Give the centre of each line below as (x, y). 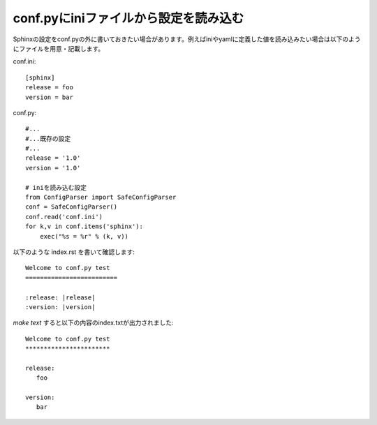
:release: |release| (60, 297)
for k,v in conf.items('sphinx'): (84, 226)
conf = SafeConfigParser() (72, 207)
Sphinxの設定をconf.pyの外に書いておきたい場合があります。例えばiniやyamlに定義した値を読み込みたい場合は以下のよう (187, 39)
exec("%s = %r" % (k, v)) (84, 236)
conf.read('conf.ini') (64, 217)
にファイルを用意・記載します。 (59, 48)
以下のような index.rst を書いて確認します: (74, 252)
